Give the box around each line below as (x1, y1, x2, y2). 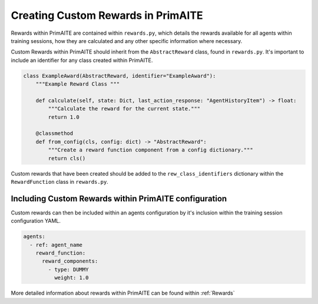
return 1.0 (48, 114, 79, 120)
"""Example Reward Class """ (35, 81, 120, 88)
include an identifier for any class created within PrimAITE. (11, 57, 153, 64)
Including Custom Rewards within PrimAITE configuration (11, 193, 227, 203)
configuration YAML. (11, 217, 61, 224)
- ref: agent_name (29, 242, 82, 248)
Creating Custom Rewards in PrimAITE (11, 9, 203, 22)
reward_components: (42, 258, 98, 265)
